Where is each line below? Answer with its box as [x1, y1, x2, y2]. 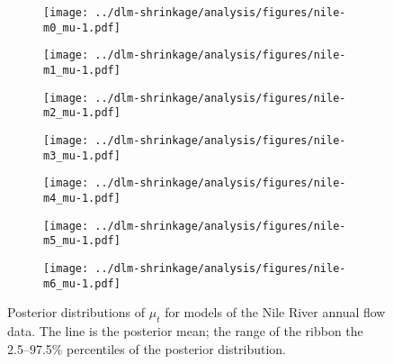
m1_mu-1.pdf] [43, 63, 121, 77]
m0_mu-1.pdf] [43, 21, 121, 34]
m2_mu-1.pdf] [43, 106, 121, 120]
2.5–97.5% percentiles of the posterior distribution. [7, 339, 286, 358]
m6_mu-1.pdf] [43, 277, 121, 290]
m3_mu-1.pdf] [43, 149, 121, 162]
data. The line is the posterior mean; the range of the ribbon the [7, 321, 363, 340]
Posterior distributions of [7, 303, 146, 322]
